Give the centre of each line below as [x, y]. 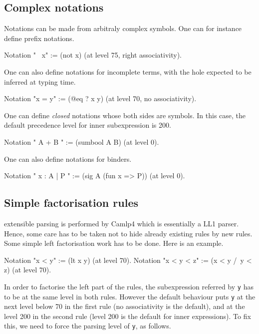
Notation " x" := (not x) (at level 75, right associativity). [93, 55]
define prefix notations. [39, 38]
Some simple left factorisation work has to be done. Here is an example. [114, 243]
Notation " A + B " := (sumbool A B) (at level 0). [82, 141]
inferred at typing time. [40, 81]
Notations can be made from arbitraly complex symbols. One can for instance [123, 28]
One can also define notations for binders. [68, 158]
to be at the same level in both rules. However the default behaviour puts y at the [130, 296]
